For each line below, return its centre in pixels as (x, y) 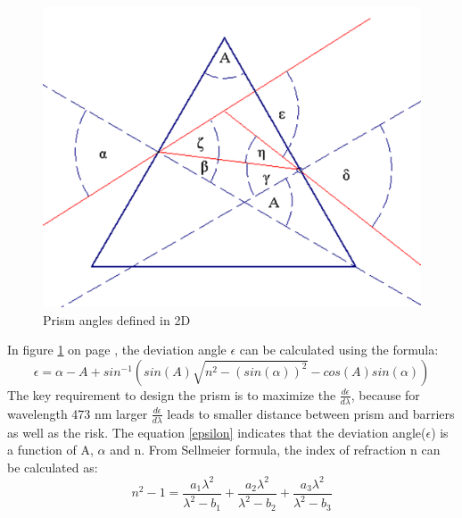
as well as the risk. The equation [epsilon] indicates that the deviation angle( (217, 432)
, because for (385, 394)
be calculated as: (53, 467)
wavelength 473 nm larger (78, 413)
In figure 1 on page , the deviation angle (117, 350)
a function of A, (50, 450)
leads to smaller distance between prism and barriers (311, 413)
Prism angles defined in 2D (117, 319)
